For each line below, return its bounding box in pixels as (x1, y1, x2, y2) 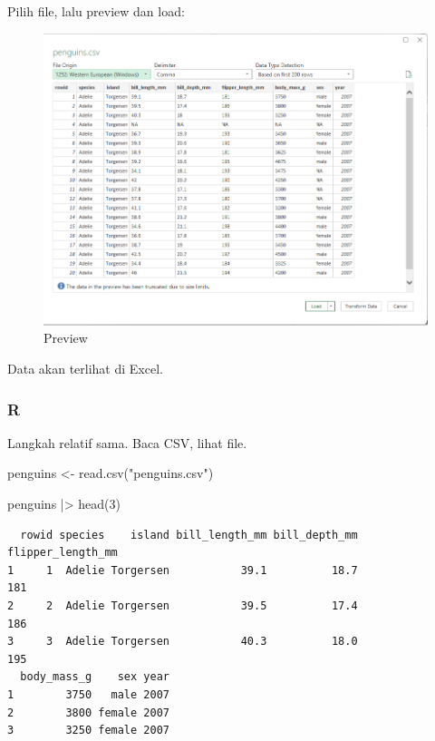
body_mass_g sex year (20, 670, 169, 684)
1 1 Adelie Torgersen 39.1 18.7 (7, 563, 358, 577)
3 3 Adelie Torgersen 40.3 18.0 (7, 635, 358, 648)
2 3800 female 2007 (7, 706, 169, 719)
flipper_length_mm (7, 546, 118, 560)
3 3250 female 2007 (7, 724, 169, 737)
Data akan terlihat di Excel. (7, 359, 163, 378)
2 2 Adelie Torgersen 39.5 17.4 (7, 600, 358, 612)
